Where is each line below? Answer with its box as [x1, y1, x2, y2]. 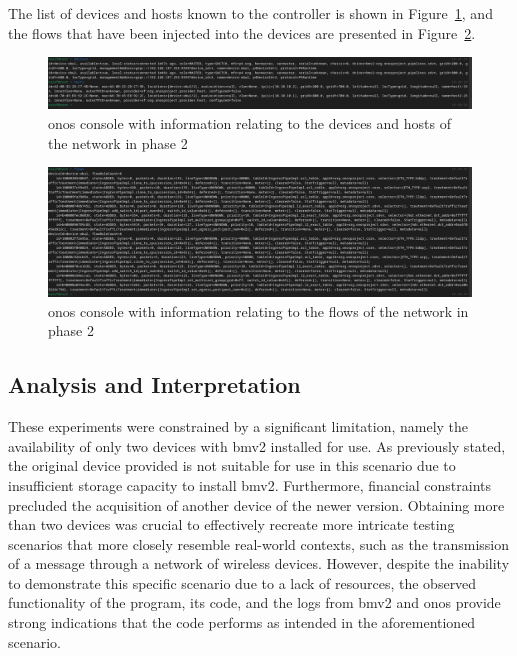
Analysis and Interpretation [8, 369, 301, 400]
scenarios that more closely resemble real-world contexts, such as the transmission [8, 533, 510, 554]
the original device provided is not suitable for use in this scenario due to [8, 455, 456, 476]
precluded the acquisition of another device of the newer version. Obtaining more [8, 494, 505, 515]
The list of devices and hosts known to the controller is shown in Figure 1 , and [8, 3, 493, 23]
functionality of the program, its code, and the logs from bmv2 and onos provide [8, 592, 501, 613]
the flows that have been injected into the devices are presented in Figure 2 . [8, 22, 476, 43]
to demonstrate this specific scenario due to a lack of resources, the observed [8, 572, 477, 593]
